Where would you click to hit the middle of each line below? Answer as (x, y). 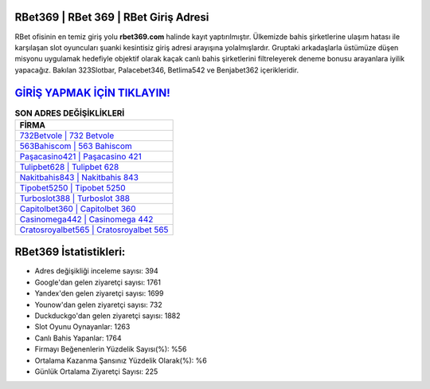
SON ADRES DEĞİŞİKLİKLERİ (70, 113)
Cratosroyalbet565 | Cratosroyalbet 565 (94, 230)
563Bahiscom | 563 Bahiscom (76, 146)
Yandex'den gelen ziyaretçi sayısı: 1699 (99, 293)
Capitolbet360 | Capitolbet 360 (78, 209)
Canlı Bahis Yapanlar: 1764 (78, 338)
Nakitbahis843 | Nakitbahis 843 (79, 177)
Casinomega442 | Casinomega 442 (86, 219)
